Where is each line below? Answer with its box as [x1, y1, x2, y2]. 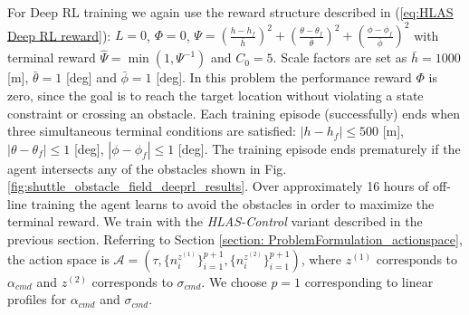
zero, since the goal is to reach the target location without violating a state [7, 85, 424, 104]
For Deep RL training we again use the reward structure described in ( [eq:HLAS [7, 3, 454, 21]
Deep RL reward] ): [7, 25, 111, 44]
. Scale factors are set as [273, 48, 407, 67]
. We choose [201, 272, 267, 291]
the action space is [7, 249, 110, 268]
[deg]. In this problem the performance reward [156, 68, 412, 87]
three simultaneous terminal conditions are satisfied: [7, 121, 297, 140]
